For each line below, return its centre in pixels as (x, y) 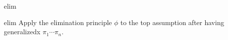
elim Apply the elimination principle (58, 22)
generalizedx (22, 32)
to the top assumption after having (172, 22)
